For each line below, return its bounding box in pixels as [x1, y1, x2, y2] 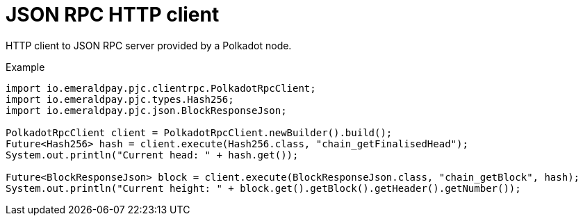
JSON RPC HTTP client [6, 3, 220, 26]
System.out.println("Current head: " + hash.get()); [6, 149, 299, 161]
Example [6, 60, 45, 73]
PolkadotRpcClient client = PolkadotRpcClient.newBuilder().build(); [6, 126, 393, 138]
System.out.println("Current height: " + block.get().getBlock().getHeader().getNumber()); [6, 182, 521, 194]
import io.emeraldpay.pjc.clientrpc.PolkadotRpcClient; [6, 82, 316, 94]
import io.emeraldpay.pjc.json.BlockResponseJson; [6, 104, 287, 116]
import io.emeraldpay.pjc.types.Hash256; [6, 93, 234, 105]
